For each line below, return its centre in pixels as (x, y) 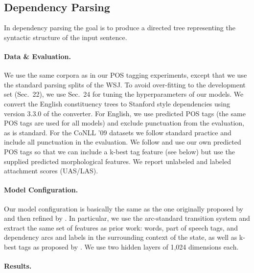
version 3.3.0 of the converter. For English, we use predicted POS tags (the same (125, 113)
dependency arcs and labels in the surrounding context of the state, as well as (121, 237)
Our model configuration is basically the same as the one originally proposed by (124, 208)
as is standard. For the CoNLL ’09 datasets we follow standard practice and (118, 132)
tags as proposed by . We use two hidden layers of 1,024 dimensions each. (129, 246)
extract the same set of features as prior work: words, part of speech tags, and (121, 227)
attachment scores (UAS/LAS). (51, 171)
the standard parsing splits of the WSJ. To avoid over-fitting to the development (125, 84)
